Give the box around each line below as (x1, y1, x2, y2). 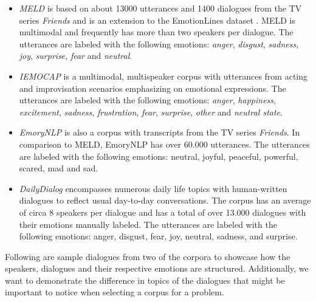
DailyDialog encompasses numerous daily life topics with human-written (19, 182, 287, 194)
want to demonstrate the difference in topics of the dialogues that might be (5, 273, 285, 286)
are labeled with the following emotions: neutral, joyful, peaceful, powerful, (19, 149, 298, 162)
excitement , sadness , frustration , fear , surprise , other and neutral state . (19, 105, 283, 118)
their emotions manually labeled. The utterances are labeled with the (19, 218, 277, 230)
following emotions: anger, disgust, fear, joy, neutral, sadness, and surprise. (19, 230, 298, 242)
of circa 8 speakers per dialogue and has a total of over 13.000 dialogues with (19, 205, 306, 218)
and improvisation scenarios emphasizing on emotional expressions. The (19, 81, 286, 94)
